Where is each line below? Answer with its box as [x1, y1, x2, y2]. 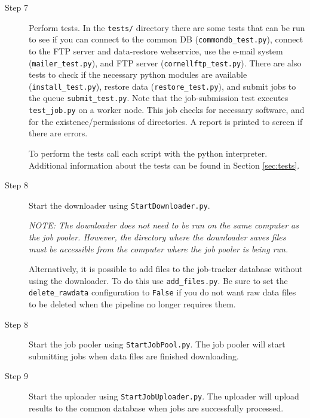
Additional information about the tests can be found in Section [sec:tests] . [29, 158, 300, 171]
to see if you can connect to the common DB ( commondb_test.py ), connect [29, 33, 303, 45]
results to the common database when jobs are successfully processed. [29, 401, 284, 414]
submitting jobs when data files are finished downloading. [29, 349, 239, 362]
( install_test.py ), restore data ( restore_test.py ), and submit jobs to [29, 80, 296, 92]
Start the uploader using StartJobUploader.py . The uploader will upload [29, 390, 299, 402]
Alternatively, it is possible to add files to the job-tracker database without [29, 263, 303, 275]
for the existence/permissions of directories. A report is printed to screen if [29, 115, 303, 127]
